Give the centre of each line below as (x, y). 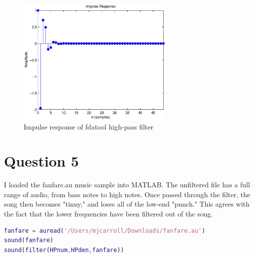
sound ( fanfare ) (29, 240)
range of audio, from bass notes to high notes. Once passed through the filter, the (127, 194)
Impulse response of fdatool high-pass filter (89, 127)
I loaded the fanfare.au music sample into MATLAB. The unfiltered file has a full (127, 185)
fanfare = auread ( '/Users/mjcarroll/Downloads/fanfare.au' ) (105, 231)
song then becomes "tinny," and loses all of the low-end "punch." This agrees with (127, 204)
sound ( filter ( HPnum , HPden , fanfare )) (64, 250)
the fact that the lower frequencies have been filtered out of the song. (109, 213)
